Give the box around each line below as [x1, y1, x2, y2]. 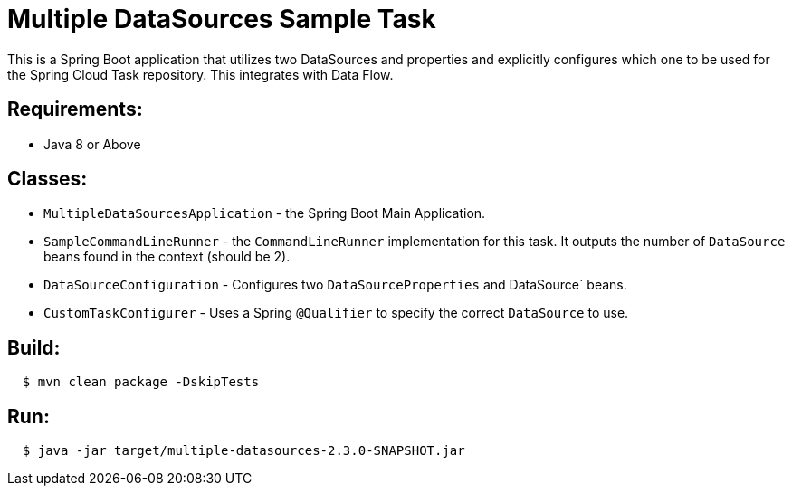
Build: [7, 336, 61, 359]
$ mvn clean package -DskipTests [22, 374, 260, 390]
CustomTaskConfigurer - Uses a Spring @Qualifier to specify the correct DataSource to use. [43, 305, 629, 321]
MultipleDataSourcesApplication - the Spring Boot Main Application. [43, 205, 486, 222]
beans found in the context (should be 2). [43, 249, 291, 265]
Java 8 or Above [43, 136, 141, 152]
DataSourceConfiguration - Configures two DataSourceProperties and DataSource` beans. [43, 277, 627, 293]
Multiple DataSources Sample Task [7, 4, 436, 34]
